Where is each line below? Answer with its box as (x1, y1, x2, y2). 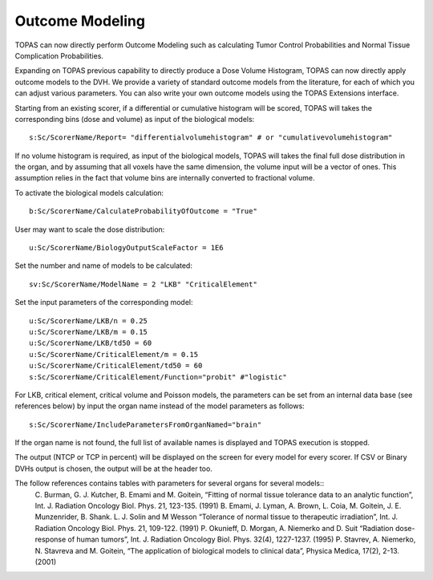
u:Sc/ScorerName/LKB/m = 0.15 (29, 327, 148, 336)
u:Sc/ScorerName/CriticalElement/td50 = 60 (29, 361, 203, 371)
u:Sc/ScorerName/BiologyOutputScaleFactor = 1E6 (29, 243, 224, 253)
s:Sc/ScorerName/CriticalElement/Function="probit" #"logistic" (29, 372, 288, 381)
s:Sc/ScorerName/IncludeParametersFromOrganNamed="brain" (29, 420, 262, 429)
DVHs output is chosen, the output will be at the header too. (14, 464, 212, 473)
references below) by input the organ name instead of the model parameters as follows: (14, 401, 305, 411)
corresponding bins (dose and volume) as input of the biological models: (14, 114, 255, 124)
